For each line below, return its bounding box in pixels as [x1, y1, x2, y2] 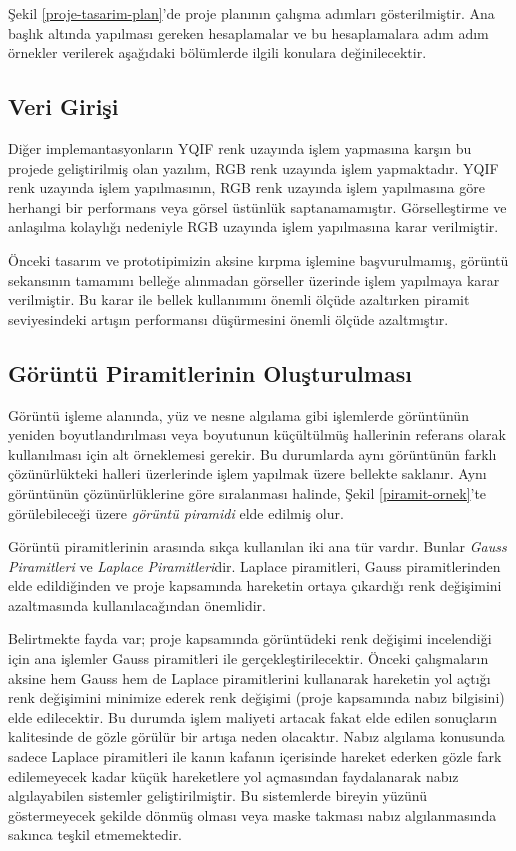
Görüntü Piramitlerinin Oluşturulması [8, 357, 412, 388]
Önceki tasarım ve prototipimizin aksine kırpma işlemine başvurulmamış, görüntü [8, 249, 509, 270]
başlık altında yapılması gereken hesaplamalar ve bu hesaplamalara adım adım [8, 22, 489, 43]
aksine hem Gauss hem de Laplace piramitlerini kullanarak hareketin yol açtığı [8, 667, 491, 688]
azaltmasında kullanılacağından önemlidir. [8, 594, 267, 615]
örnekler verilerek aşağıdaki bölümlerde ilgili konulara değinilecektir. [8, 42, 427, 63]
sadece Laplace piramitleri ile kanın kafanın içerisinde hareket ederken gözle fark [8, 746, 502, 767]
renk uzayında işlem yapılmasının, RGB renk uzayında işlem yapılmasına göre [8, 177, 485, 198]
